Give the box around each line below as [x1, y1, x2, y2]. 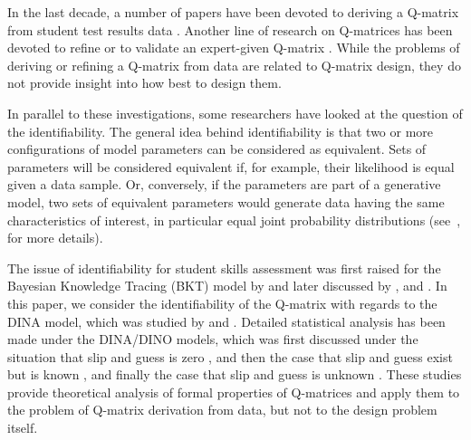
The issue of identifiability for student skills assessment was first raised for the [7, 258, 441, 277]
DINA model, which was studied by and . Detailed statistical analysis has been [7, 311, 446, 330]
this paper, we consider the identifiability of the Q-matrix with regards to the [7, 293, 437, 312]
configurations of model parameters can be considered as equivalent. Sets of [7, 139, 427, 158]
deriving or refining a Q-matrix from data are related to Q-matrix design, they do [7, 55, 461, 74]
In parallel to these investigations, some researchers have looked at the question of [7, 103, 463, 122]
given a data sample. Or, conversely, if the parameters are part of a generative [7, 175, 441, 194]
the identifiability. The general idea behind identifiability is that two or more [7, 121, 434, 140]
